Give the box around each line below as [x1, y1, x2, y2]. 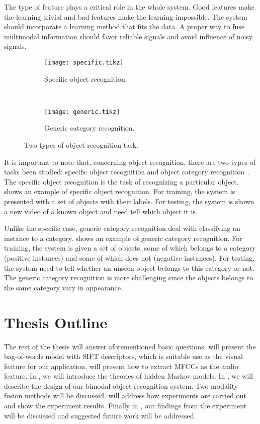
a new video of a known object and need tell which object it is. [4, 206, 198, 216]
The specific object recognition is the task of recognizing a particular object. [4, 176, 239, 187]
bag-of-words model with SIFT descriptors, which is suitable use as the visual [4, 351, 243, 361]
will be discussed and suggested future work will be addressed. [4, 410, 196, 420]
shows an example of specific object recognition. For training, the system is [4, 186, 235, 197]
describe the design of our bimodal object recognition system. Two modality [4, 380, 238, 391]
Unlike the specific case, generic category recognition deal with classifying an [4, 223, 240, 233]
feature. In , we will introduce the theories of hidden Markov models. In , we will [4, 371, 253, 381]
